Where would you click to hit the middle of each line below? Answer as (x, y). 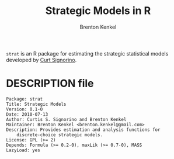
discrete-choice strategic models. (60, 135)
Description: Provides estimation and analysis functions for (83, 130)
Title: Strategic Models (36, 104)
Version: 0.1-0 (25, 109)
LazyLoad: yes (23, 150)
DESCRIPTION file (50, 84)
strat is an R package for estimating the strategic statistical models (87, 53)
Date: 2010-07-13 (27, 114)
